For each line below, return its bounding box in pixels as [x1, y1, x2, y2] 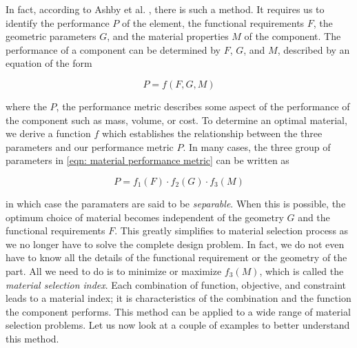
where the [6, 99, 47, 113]
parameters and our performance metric [6, 139, 174, 154]
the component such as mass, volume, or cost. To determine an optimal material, [6, 112, 347, 127]
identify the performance [6, 15, 110, 30]
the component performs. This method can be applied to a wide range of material [6, 304, 351, 318]
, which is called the [259, 263, 344, 278]
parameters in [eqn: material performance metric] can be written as [6, 153, 289, 167]
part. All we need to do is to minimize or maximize [6, 263, 222, 278]
